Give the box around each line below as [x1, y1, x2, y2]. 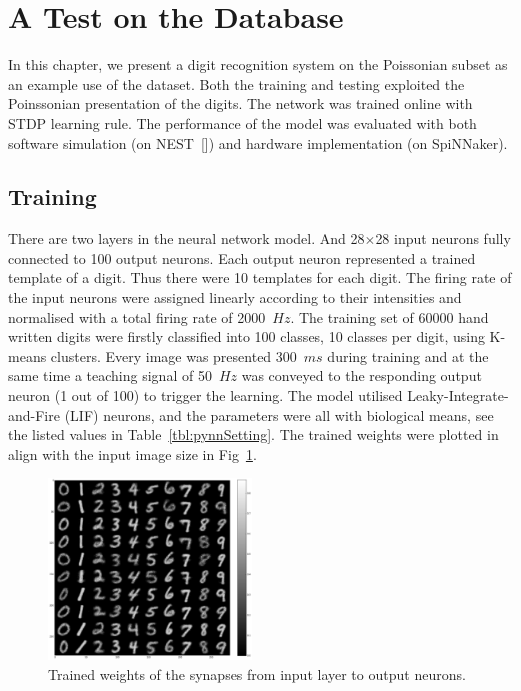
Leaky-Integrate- [407, 385, 509, 406]
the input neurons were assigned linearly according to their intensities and [8, 287, 462, 308]
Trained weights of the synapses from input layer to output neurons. [48, 663, 466, 684]
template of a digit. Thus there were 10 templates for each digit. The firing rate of [8, 267, 512, 288]
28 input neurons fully [375, 228, 511, 249]
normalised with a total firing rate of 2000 [8, 306, 266, 327]
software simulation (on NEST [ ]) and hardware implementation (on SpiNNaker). [8, 132, 508, 153]
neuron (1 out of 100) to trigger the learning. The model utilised [8, 385, 403, 406]
